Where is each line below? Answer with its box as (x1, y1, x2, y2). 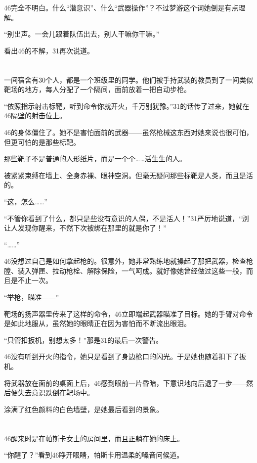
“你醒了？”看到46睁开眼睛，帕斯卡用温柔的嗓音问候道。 (4, 450, 184, 460)
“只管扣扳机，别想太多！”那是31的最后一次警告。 (4, 334, 163, 345)
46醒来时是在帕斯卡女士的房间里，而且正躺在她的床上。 (4, 433, 184, 443)
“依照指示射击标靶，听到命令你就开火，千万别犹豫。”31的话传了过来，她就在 (4, 100, 250, 111)
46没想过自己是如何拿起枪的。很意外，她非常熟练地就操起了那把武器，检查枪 (4, 256, 253, 266)
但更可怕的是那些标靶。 (4, 137, 80, 147)
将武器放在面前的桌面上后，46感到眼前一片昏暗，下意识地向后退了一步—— (4, 377, 246, 388)
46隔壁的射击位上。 (4, 110, 66, 121)
